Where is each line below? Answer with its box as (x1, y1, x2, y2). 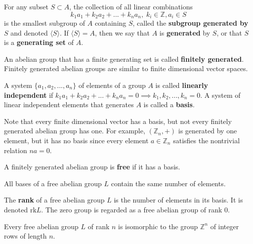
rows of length (4, 231, 47, 241)
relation (4, 145, 27, 155)
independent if (4, 89, 53, 100)
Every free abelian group (4, 221, 79, 231)
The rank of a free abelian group (4, 195, 105, 205)
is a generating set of (4, 37, 74, 47)
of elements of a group (78, 80, 146, 90)
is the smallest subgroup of (4, 18, 85, 28)
